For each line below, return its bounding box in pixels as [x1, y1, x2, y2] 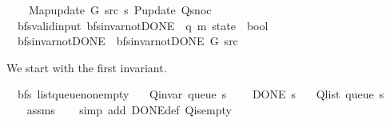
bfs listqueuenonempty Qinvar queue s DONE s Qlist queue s [17, 86, 384, 102]
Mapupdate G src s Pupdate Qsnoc [28, 2, 212, 17]
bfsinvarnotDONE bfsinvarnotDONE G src [17, 33, 238, 49]
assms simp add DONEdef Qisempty [26, 101, 232, 117]
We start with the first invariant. [6, 59, 167, 75]
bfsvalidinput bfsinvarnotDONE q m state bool [17, 17, 269, 33]
